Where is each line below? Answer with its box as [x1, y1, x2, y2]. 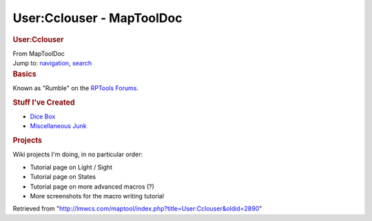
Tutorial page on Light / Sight [30, 162, 113, 171]
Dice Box [30, 112, 56, 120]
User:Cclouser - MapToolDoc [12, 10, 183, 25]
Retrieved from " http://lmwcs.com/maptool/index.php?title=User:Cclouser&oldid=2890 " [12, 204, 262, 213]
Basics [12, 69, 37, 78]
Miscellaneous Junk [30, 122, 87, 130]
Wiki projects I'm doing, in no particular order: [12, 150, 143, 158]
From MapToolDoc [12, 49, 65, 58]
